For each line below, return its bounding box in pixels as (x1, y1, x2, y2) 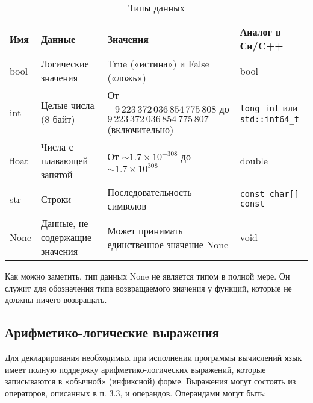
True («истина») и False (107, 57, 209, 70)
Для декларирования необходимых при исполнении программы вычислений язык (5, 351, 302, 363)
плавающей (41, 154, 88, 167)
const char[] (240, 189, 299, 199)
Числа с (41, 140, 73, 154)
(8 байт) (41, 112, 75, 126)
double (240, 154, 268, 167)
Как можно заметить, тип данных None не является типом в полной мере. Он (5, 270, 290, 282)
